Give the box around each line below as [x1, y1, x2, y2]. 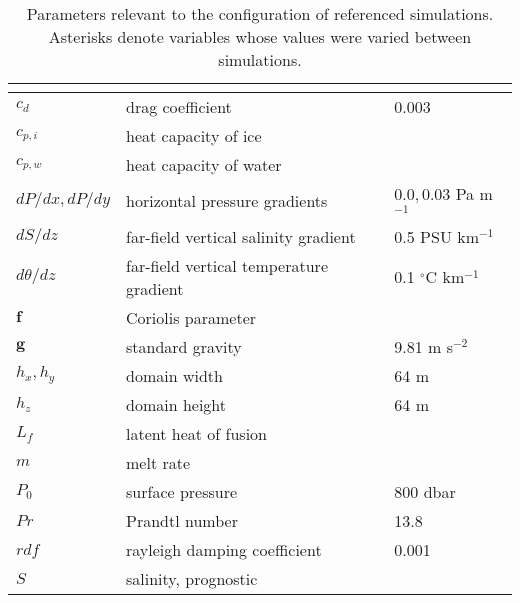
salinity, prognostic [126, 566, 258, 590]
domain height [126, 392, 227, 416]
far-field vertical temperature [126, 253, 328, 277]
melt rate [126, 450, 191, 474]
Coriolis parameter [126, 305, 257, 329]
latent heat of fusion [126, 421, 268, 445]
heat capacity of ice [126, 124, 262, 147]
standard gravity [126, 334, 242, 358]
